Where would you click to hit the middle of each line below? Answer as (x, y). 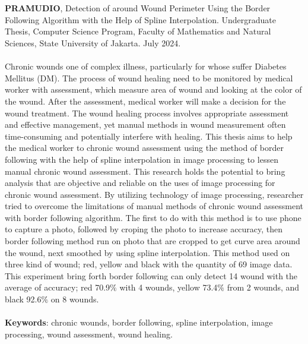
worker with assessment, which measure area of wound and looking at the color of (153, 89)
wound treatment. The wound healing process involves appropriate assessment (147, 113)
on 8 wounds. (75, 299)
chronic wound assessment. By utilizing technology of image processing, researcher (154, 194)
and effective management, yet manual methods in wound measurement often (145, 124)
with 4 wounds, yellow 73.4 (169, 287)
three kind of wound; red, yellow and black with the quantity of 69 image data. (149, 264)
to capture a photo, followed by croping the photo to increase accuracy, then (144, 229)
